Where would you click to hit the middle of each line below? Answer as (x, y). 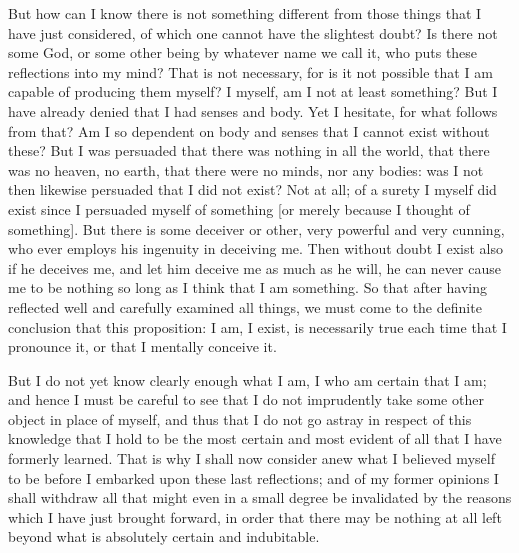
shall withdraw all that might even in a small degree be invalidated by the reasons (260, 497)
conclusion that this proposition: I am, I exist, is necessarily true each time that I (257, 326)
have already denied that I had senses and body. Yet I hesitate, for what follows (253, 110)
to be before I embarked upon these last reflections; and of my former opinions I (253, 477)
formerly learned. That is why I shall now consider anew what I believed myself (251, 458)
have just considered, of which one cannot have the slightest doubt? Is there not (253, 32)
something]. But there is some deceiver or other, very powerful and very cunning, (256, 228)
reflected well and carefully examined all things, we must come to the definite (245, 306)
